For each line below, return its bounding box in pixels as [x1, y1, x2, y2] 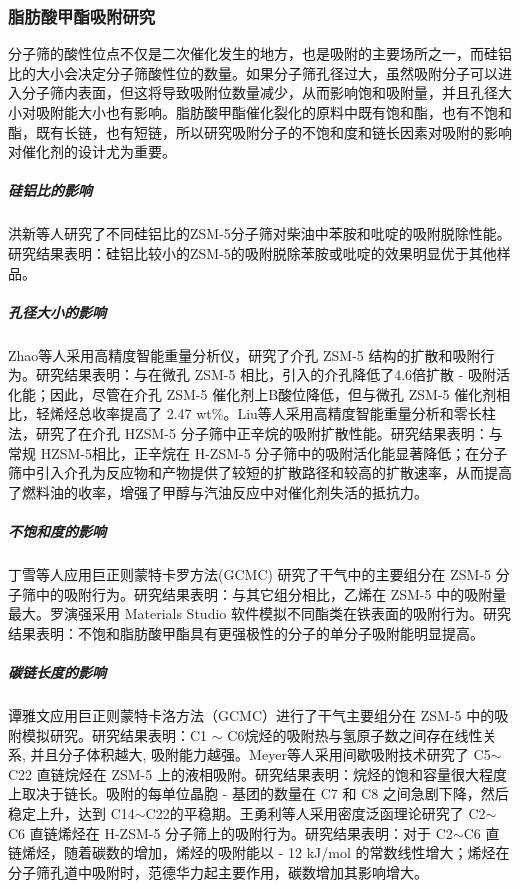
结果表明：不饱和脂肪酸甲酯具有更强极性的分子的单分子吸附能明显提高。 [8, 622, 484, 643]
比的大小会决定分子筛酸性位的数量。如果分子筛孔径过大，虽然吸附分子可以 [8, 62, 498, 83]
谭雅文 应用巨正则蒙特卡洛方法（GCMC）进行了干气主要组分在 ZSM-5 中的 [8, 704, 495, 725]
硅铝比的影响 [8, 180, 92, 201]
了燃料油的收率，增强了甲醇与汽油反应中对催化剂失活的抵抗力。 [8, 481, 428, 502]
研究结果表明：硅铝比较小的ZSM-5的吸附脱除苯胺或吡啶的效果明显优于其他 [8, 242, 497, 263]
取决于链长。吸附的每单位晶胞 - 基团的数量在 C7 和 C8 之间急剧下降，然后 [21, 783, 509, 804]
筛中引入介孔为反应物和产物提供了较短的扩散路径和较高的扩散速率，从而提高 [8, 462, 512, 483]
